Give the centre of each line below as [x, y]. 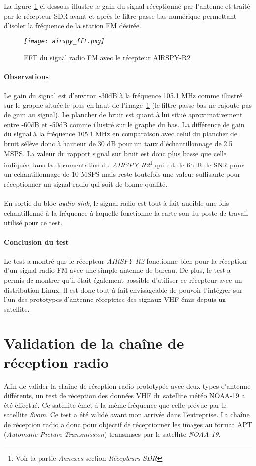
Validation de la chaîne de [94, 343]
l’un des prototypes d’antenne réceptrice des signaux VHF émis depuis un [115, 299]
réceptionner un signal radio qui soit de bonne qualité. [86, 184]
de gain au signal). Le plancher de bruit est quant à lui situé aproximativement [123, 115]
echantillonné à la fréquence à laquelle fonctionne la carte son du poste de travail [126, 213]
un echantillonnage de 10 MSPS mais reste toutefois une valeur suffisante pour [122, 174]
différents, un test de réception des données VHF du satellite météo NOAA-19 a [125, 395]
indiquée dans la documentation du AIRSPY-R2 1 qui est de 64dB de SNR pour [124, 164]
